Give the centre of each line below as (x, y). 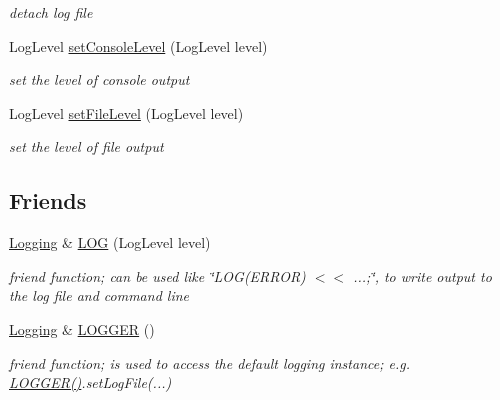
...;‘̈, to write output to (422, 275)
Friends (48, 200)
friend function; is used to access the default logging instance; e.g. (209, 362)
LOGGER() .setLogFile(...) (90, 382)
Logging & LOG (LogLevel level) (110, 242)
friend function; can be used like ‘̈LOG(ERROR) (157, 275)
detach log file (51, 12)
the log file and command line (99, 295)
